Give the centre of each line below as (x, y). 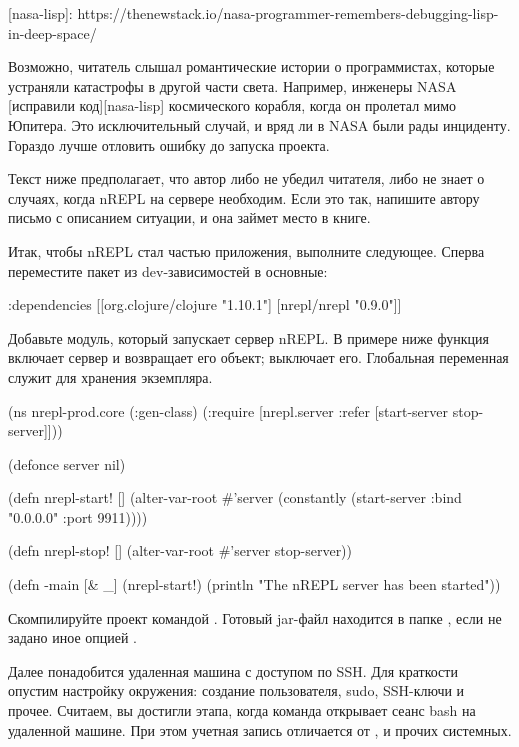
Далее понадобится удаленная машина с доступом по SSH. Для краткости (233, 670)
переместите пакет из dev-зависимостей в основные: (168, 270)
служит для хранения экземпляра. (110, 376)
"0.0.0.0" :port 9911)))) (78, 516)
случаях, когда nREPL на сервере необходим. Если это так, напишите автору (244, 197)
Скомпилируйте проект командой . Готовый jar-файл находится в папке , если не (255, 617)
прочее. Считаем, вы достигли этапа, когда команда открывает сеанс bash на (242, 710)
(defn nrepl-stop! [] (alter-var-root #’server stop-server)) (180, 550)
